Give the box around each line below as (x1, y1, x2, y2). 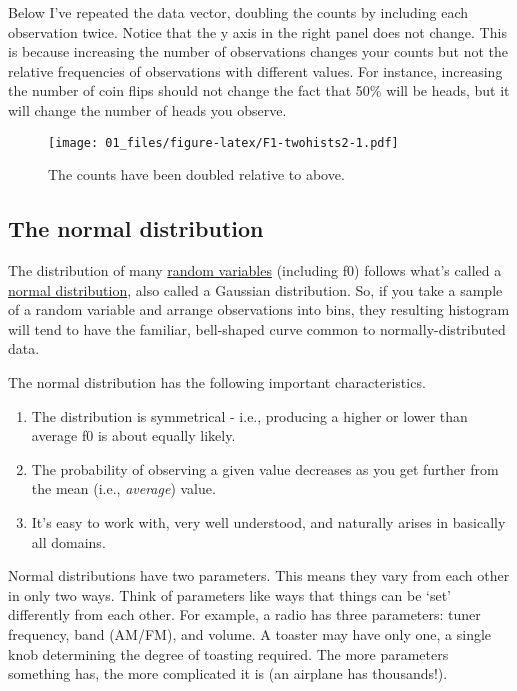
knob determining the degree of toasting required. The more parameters (8, 643, 449, 664)
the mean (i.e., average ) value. (31, 478, 216, 499)
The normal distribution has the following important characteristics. (8, 371, 426, 392)
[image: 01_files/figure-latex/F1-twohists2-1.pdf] (48, 135, 399, 150)
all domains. (31, 531, 106, 552)
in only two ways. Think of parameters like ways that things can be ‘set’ (8, 584, 451, 605)
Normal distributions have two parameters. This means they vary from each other (8, 565, 510, 586)
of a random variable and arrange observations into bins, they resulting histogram (8, 299, 510, 320)
